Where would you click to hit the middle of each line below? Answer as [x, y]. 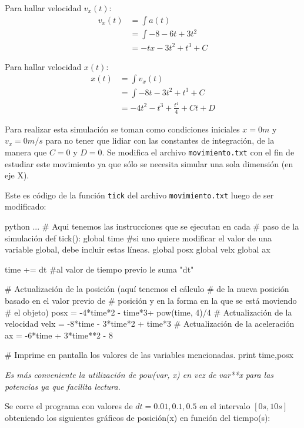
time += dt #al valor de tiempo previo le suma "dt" [99, 269]
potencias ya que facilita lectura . [63, 386]
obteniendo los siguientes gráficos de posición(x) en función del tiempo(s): [138, 417]
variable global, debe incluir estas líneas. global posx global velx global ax [138, 249]
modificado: [26, 206]
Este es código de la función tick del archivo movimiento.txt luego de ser [139, 195]
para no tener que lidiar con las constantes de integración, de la [160, 140]
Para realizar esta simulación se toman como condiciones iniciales [122, 129]
